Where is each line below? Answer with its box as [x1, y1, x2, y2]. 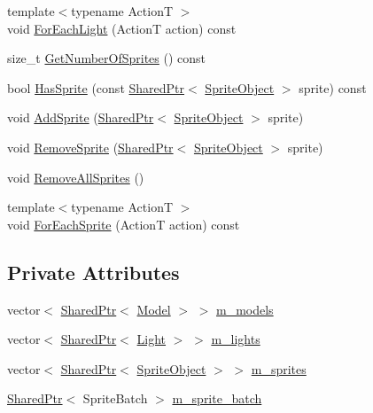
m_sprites [251, 359, 307, 378]
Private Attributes [7, 258, 180, 285]
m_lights [211, 330, 260, 348]
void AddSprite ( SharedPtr [7, 108, 154, 127]
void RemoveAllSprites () [7, 168, 144, 186]
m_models [216, 300, 274, 318]
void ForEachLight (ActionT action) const [7, 19, 237, 37]
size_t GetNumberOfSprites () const [7, 49, 206, 67]
